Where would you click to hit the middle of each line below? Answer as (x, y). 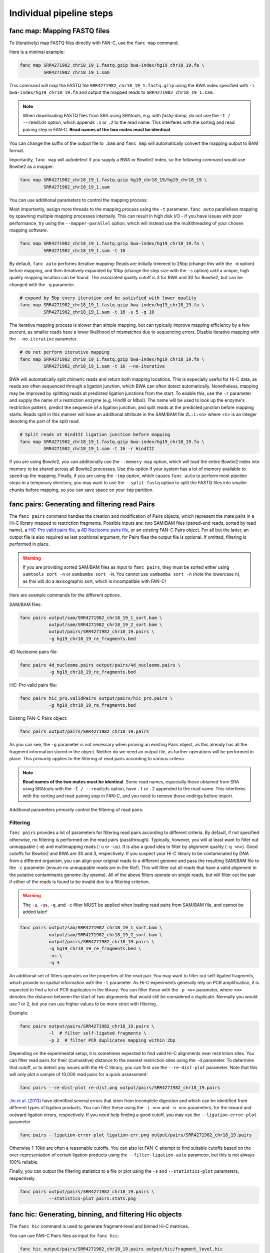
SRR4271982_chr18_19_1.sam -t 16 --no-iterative (104, 366)
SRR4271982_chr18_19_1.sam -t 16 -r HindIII (99, 449)
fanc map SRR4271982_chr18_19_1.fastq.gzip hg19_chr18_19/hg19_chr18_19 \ (113, 180)
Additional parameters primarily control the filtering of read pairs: (76, 810)
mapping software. (29, 230)
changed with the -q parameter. (42, 284)
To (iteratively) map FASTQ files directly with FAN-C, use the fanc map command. (94, 43)
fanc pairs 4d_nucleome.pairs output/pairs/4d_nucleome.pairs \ (100, 665)
